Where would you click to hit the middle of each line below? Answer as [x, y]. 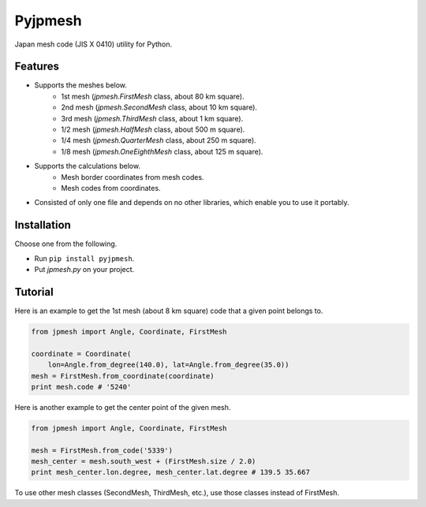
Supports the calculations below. [88, 166]
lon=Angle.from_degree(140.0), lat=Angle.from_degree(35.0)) [168, 365]
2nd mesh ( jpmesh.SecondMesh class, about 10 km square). [159, 107]
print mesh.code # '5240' [81, 387]
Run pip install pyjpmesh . [84, 258]
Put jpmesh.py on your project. [84, 270]
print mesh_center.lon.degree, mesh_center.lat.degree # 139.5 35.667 [171, 472]
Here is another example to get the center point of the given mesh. [123, 407]
